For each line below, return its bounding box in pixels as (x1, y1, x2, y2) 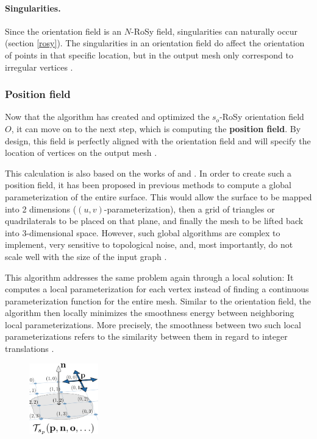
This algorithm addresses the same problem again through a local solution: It (5, 270, 294, 283)
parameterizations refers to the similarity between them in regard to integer (5, 330, 288, 343)
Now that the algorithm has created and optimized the (5, 110, 210, 123)
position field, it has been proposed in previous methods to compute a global (5, 178, 291, 191)
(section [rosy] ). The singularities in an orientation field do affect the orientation (5, 37, 305, 49)
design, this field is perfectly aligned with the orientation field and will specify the (5, 134, 311, 147)
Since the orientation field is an (5, 24, 122, 37)
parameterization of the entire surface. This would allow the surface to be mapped (5, 190, 312, 203)
